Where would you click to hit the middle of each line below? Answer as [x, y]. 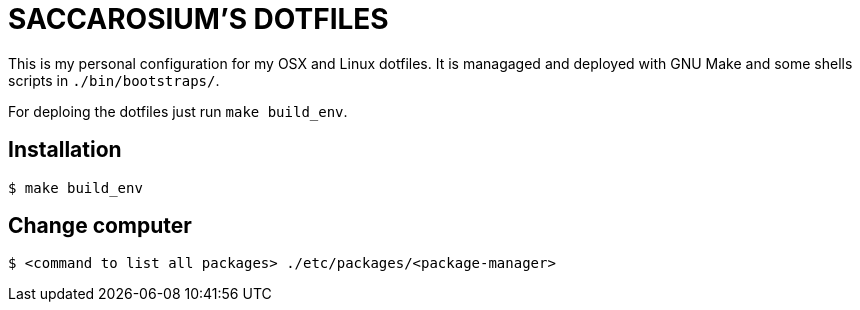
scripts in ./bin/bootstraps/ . [114, 80]
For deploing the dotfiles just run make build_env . [178, 111]
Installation [65, 150]
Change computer [100, 226]
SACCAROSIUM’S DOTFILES [198, 19]
